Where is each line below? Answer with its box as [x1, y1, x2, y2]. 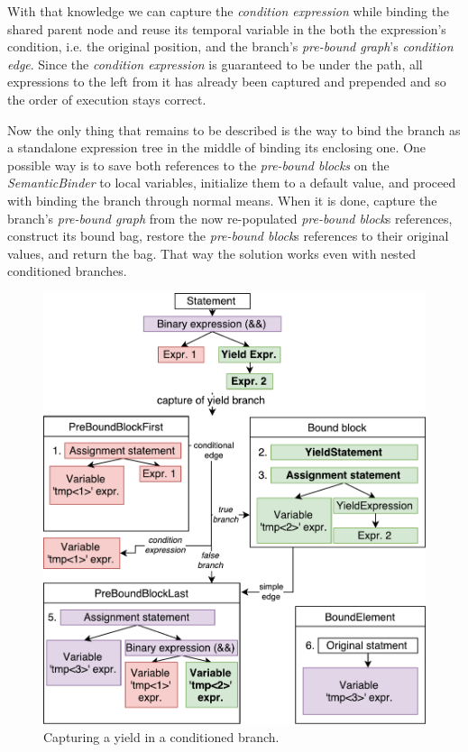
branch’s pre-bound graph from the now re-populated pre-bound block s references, [7, 208, 453, 227]
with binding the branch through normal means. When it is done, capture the [7, 190, 437, 209]
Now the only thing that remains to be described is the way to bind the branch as [7, 120, 461, 139]
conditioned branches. [7, 261, 127, 280]
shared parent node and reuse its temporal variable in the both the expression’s [7, 19, 446, 38]
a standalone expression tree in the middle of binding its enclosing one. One [7, 138, 427, 157]
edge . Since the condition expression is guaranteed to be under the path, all [7, 54, 423, 73]
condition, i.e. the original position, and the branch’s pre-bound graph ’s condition [7, 37, 454, 56]
